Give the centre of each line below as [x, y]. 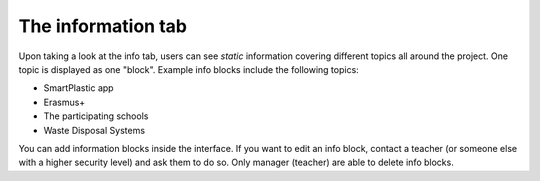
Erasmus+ [64, 102]
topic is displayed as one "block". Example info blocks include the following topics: [188, 69]
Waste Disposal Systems [94, 130]
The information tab [102, 26]
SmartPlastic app [78, 88]
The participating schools [96, 116]
